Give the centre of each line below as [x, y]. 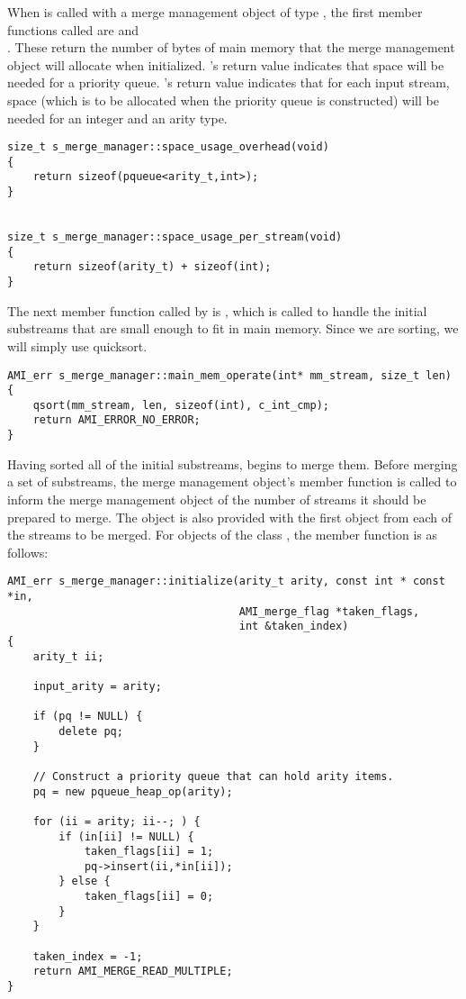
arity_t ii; [68, 656]
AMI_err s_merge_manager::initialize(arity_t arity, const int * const [226, 581]
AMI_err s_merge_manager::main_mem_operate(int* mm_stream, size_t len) [229, 375]
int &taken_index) [294, 627]
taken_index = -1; [88, 956]
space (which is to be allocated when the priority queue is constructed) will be [223, 100]
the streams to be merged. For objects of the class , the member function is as [222, 535]
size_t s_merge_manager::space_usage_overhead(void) [168, 147]
